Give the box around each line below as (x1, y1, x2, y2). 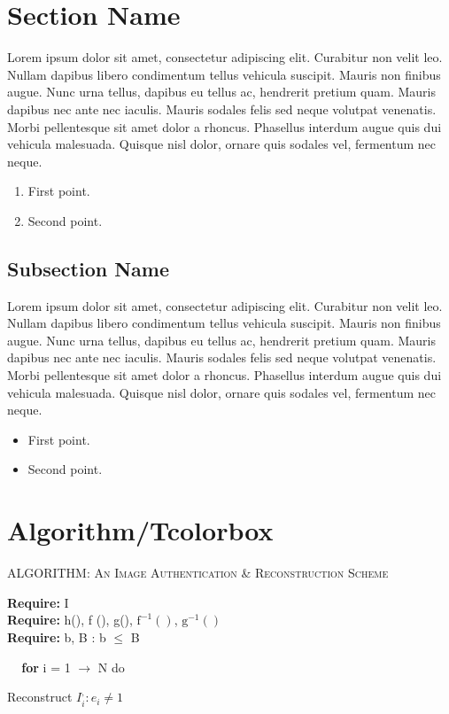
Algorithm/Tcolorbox (7, 512, 274, 548)
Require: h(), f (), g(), (7, 610, 133, 629)
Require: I (7, 593, 69, 611)
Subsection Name (7, 254, 170, 282)
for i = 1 (21, 657, 71, 676)
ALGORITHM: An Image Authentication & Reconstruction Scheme (7, 563, 389, 582)
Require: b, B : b (7, 627, 106, 646)
